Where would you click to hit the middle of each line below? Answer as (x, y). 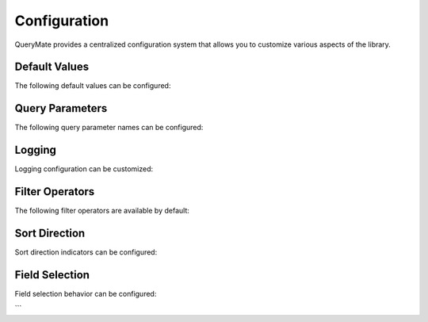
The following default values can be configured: (93, 86)
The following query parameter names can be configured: (109, 128)
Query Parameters (61, 108)
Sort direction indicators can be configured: (86, 252)
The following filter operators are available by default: (102, 211)
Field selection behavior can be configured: (86, 293)
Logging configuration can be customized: (84, 169)
